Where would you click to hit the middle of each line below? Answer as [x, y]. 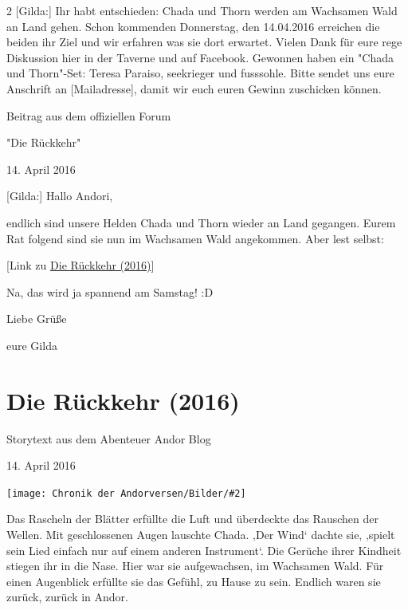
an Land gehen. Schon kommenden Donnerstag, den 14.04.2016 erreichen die [193, 26]
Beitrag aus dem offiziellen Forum [89, 115]
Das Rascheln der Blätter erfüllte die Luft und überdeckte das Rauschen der [192, 519]
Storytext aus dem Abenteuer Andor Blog [109, 438]
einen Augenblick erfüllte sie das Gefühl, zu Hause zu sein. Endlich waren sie [194, 581]
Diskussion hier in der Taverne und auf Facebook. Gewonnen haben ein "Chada [200, 57]
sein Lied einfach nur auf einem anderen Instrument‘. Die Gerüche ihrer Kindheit [204, 550]
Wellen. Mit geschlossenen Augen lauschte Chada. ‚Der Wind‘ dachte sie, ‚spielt [201, 535]
